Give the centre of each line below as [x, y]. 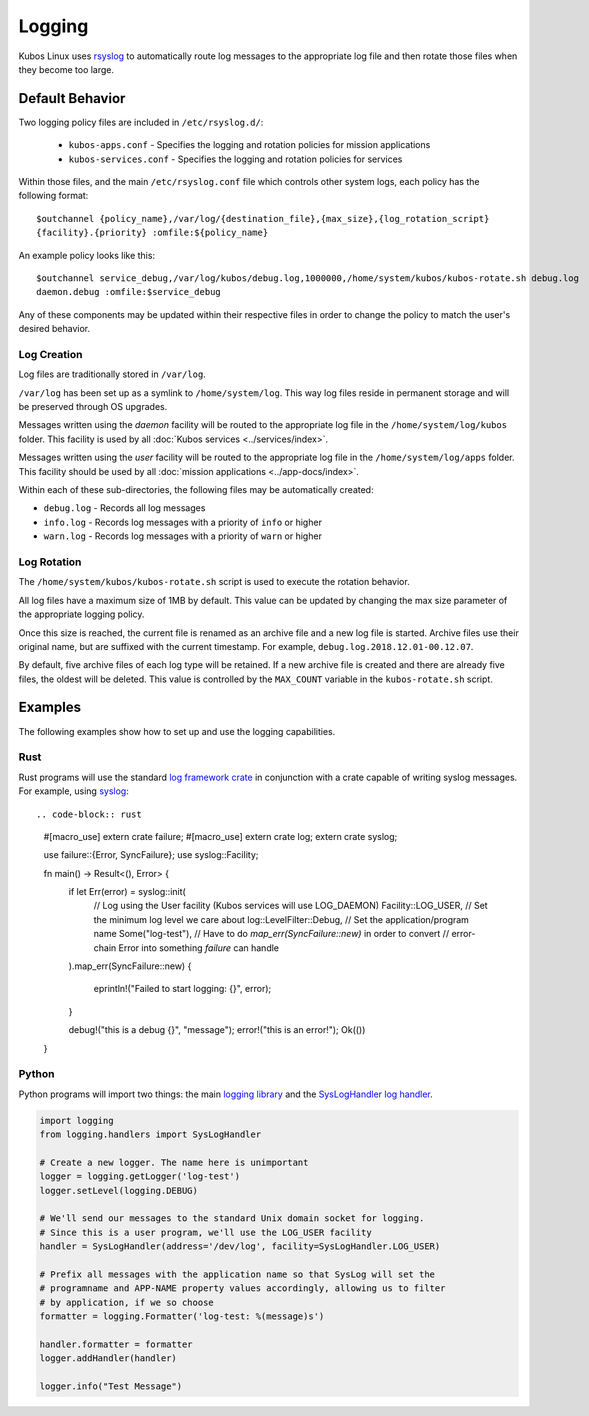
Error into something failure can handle [199, 947]
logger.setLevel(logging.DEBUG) [119, 1190]
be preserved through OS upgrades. [93, 407]
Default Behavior [72, 98]
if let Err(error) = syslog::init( [127, 892]
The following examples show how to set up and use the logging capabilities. [177, 731]
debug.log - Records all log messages [124, 508]
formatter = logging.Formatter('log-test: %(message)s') [182, 1316]
